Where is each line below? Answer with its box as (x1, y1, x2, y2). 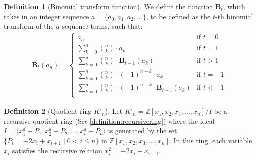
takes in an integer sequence (4, 11, 89, 21)
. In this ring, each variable (169, 135, 252, 145)
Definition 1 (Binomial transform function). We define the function (4, 1, 213, 11)
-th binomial (215, 11, 253, 21)
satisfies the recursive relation (12, 145, 102, 156)
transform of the (4, 21, 54, 31)
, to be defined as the (146, 11, 211, 21)
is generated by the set (108, 125, 177, 136)
